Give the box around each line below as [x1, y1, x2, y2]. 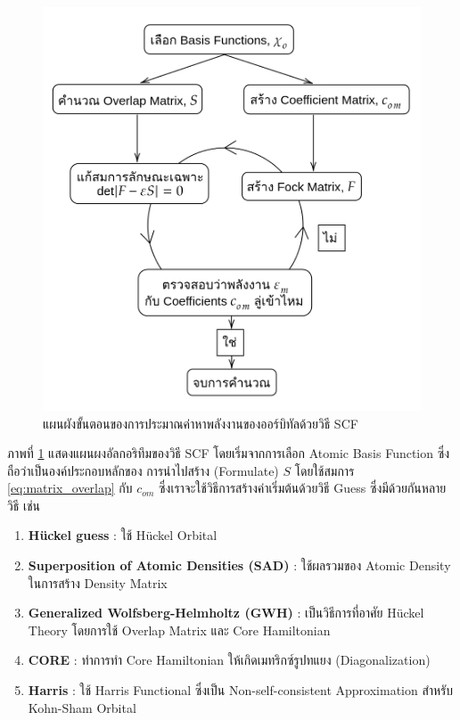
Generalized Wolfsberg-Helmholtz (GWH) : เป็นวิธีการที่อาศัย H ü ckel [28, 603, 424, 622]
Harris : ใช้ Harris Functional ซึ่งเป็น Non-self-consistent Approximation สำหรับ [28, 681, 454, 700]
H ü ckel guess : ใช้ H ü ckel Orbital [28, 526, 218, 544]
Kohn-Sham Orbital [28, 698, 136, 716]
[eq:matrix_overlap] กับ [7, 479, 133, 497]
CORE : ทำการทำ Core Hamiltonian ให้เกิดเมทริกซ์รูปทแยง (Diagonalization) [28, 650, 431, 669]
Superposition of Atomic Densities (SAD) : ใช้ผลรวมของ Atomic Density [28, 556, 451, 575]
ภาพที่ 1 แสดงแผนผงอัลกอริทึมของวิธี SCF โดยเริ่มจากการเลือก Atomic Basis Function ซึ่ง [7, 444, 450, 462]
